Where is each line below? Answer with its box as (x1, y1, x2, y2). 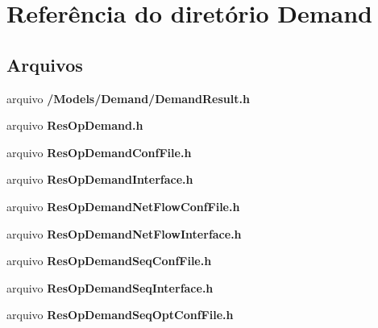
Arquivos (6, 52, 83, 77)
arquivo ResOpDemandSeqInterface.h (6, 279, 214, 296)
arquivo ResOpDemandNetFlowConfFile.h (6, 197, 240, 214)
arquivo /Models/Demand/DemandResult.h (6, 89, 250, 106)
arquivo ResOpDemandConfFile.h (6, 143, 192, 160)
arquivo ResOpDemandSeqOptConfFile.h (6, 306, 234, 323)
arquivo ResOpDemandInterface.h (6, 171, 193, 188)
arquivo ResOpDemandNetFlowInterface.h (6, 225, 242, 242)
